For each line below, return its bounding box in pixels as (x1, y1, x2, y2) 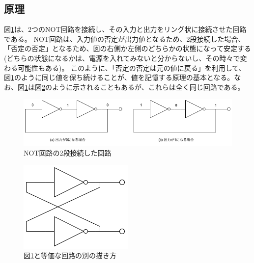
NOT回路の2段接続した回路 (24, 147, 112, 158)
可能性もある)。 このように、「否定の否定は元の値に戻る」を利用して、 (17, 62, 246, 73)
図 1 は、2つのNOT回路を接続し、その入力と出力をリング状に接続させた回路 (4, 24, 247, 34)
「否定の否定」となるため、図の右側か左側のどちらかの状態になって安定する (4, 43, 251, 53)
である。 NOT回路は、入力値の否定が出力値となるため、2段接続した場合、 (4, 33, 245, 44)
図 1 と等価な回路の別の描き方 (24, 250, 116, 261)
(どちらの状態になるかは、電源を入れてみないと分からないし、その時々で (4, 53, 240, 63)
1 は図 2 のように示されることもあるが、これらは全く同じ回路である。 (25, 81, 245, 92)
